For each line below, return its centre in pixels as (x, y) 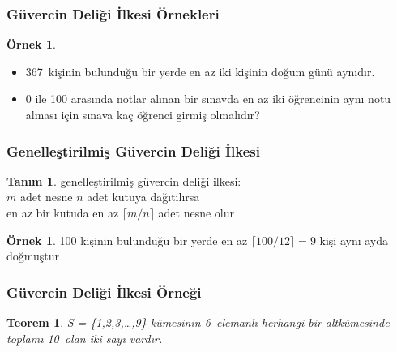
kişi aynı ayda (354, 240)
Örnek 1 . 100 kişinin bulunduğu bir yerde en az (127, 240)
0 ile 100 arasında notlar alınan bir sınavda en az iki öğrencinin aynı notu (208, 99)
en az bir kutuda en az (63, 212)
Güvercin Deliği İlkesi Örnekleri (113, 13)
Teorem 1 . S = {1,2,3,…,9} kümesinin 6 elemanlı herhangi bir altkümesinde (198, 322)
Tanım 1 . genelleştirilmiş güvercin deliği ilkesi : (124, 180)
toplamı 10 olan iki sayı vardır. (85, 338)
